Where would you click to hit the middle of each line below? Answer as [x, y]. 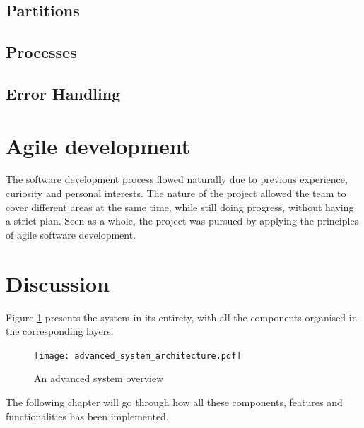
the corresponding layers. [60, 331]
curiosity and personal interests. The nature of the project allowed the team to [176, 193]
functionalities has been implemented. [87, 416]
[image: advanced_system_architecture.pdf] [138, 356]
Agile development [98, 145]
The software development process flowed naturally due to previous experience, [177, 179]
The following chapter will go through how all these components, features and [174, 402]
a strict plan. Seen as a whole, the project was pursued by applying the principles [182, 221]
